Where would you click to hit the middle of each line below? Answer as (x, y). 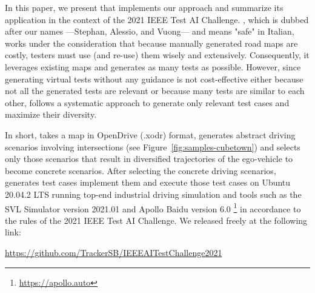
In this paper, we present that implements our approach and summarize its (144, 7)
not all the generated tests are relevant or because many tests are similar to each (155, 91)
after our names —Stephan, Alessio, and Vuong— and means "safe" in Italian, (150, 31)
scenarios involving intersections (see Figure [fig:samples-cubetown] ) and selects (153, 146)
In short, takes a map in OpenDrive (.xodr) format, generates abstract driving (150, 134)
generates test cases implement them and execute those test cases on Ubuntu (148, 182)
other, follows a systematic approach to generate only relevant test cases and (147, 102)
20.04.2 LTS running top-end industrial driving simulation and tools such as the (153, 194)
